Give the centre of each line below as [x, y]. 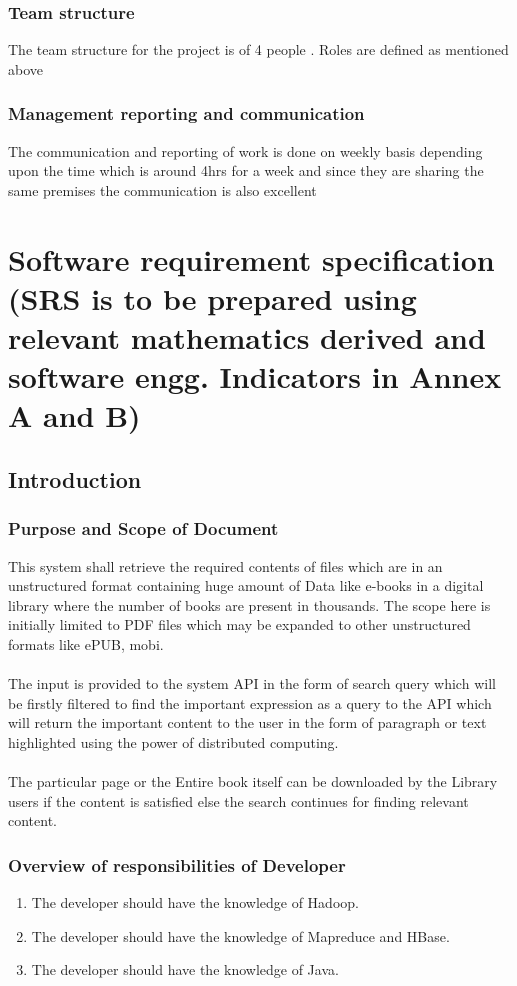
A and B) [74, 415]
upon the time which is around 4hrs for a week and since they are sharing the [246, 170]
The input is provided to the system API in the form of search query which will [252, 683]
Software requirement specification [251, 258]
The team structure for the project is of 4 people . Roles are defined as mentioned [258, 49]
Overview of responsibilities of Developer [177, 864]
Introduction [75, 478]
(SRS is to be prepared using [212, 297]
